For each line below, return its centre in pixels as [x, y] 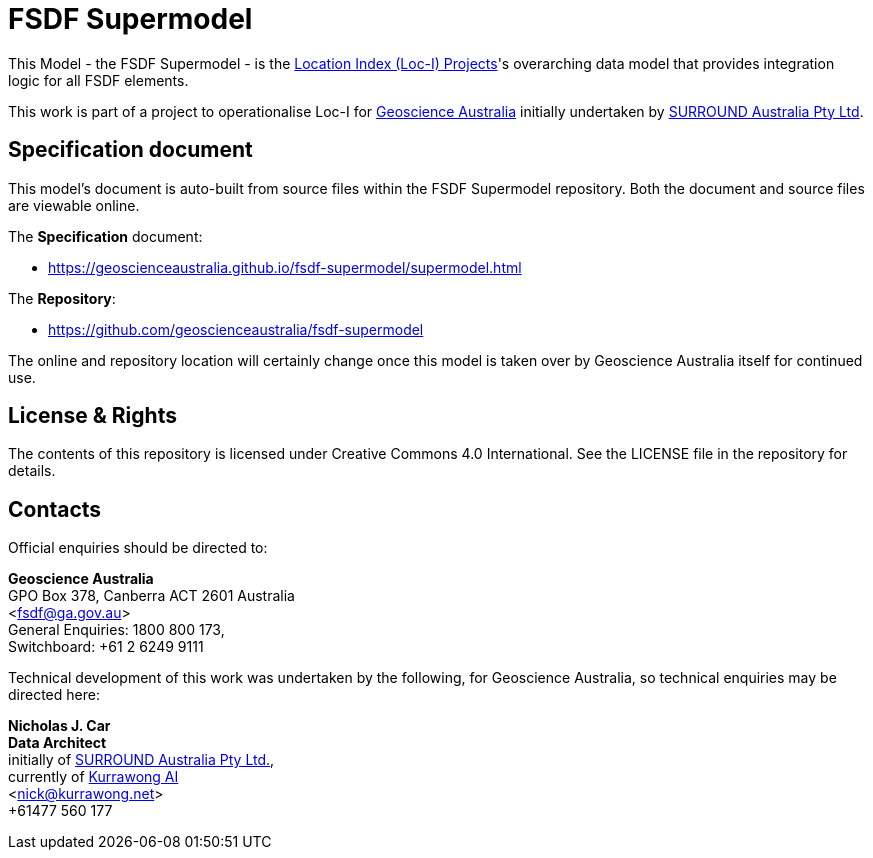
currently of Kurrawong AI [93, 777]
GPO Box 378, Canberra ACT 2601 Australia [151, 596]
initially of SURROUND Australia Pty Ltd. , [141, 760]
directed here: [54, 695]
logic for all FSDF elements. [98, 80]
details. [32, 471]
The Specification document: [105, 236]
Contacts [55, 509]
